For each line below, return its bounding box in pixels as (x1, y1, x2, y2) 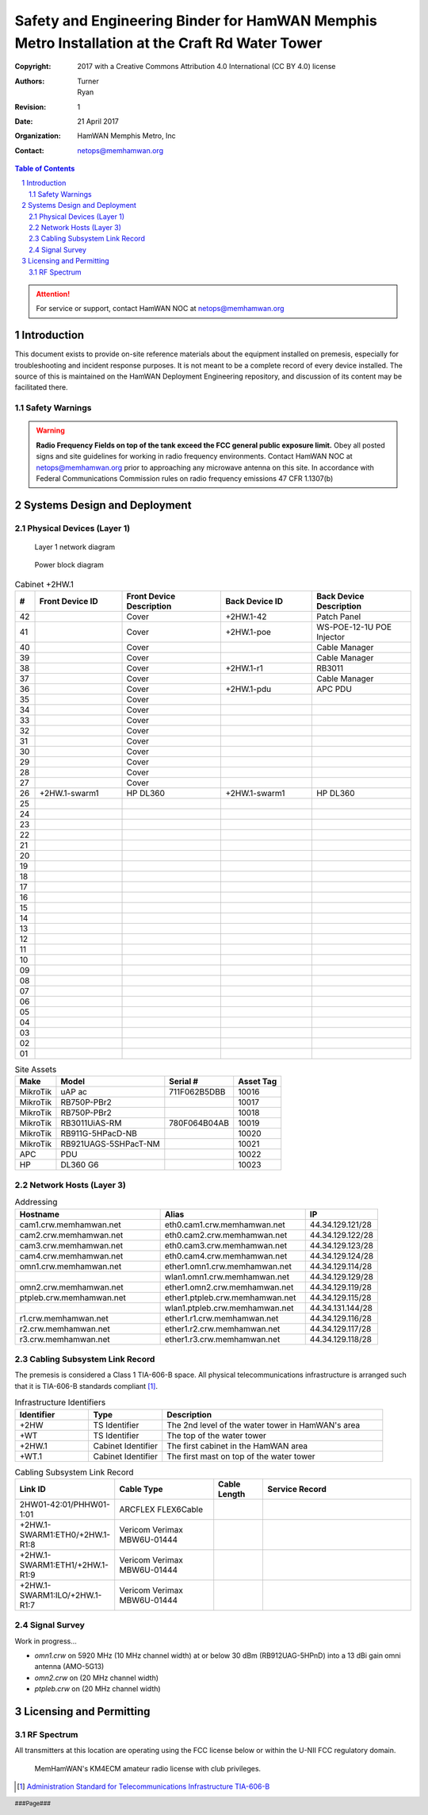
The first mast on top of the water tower (166, 1451, 316, 1462)
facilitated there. (14, 383, 68, 392)
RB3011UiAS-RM (60, 1117, 122, 1129)
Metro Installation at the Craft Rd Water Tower (14, 34, 323, 52)
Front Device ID (39, 596, 98, 607)
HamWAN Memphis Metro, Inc (77, 131, 176, 140)
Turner (77, 76, 99, 86)
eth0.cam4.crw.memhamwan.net (164, 1250, 288, 1261)
